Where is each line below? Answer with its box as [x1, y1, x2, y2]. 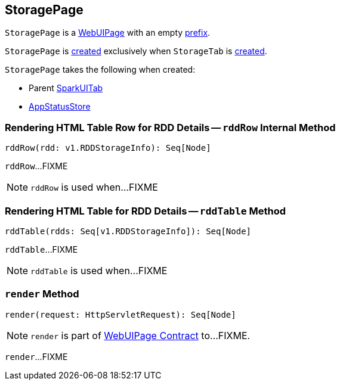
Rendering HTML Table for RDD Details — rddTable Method [5, 204, 286, 217]
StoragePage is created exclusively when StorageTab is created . [5, 46, 267, 57]
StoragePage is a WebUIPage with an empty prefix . [5, 27, 211, 38]
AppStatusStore [29, 101, 91, 112]
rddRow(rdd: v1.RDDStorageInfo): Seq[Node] [5, 143, 211, 153]
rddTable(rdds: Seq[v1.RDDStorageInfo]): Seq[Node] [5, 226, 252, 236]
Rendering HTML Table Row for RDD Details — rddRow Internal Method [5, 121, 336, 133]
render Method [5, 288, 79, 300]
